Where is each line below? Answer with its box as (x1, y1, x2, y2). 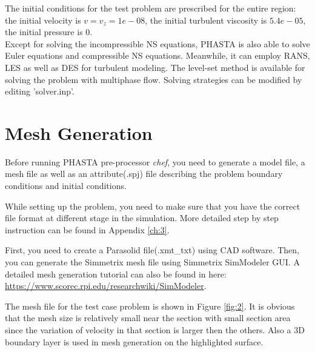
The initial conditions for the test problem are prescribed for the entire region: (5, 2, 296, 14)
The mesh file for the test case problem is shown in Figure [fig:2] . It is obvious (5, 299, 295, 312)
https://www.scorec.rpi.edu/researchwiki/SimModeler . (5, 279, 207, 292)
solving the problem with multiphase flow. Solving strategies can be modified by (5, 73, 302, 85)
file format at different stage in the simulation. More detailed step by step (5, 211, 279, 224)
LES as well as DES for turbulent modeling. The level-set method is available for (5, 61, 305, 73)
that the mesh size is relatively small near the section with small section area (5, 311, 291, 324)
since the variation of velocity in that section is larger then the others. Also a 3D (5, 324, 305, 336)
